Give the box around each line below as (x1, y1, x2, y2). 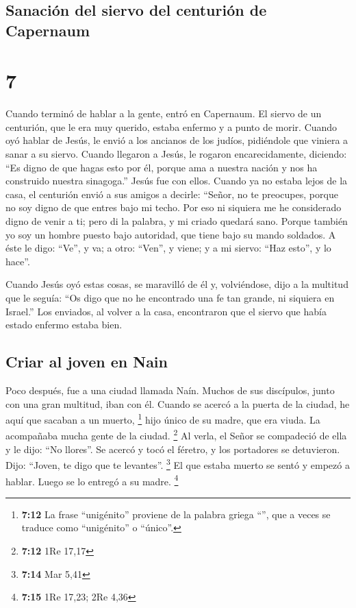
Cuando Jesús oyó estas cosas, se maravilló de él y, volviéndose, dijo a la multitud (5, 277, 348, 291)
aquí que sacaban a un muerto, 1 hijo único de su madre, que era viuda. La (5, 411, 320, 426)
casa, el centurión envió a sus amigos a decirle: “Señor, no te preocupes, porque (5, 186, 338, 201)
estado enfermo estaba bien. (5, 317, 123, 332)
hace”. (5, 254, 30, 268)
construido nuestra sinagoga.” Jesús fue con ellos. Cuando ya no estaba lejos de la (5, 173, 348, 188)
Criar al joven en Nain (5, 351, 168, 372)
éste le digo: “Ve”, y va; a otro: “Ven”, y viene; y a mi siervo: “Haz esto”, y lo (5, 241, 331, 255)
